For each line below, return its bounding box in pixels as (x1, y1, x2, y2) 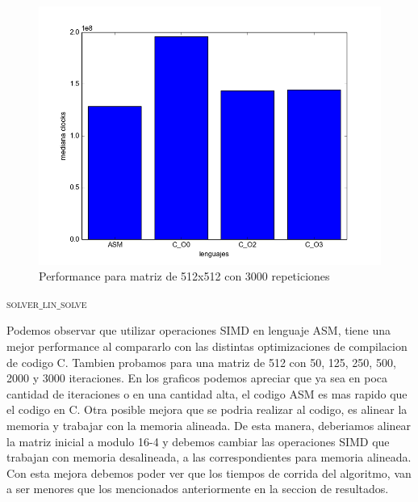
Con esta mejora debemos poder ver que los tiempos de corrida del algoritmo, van (6, 464, 412, 481)
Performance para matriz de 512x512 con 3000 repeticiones (39, 268, 330, 285)
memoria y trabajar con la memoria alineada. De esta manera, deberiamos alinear (6, 416, 412, 433)
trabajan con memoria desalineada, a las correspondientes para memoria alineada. (6, 449, 412, 466)
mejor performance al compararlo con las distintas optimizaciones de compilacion (6, 337, 408, 354)
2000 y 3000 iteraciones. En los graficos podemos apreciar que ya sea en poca (6, 369, 388, 386)
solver (6, 294, 40, 311)
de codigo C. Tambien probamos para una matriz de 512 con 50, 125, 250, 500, (6, 353, 396, 370)
